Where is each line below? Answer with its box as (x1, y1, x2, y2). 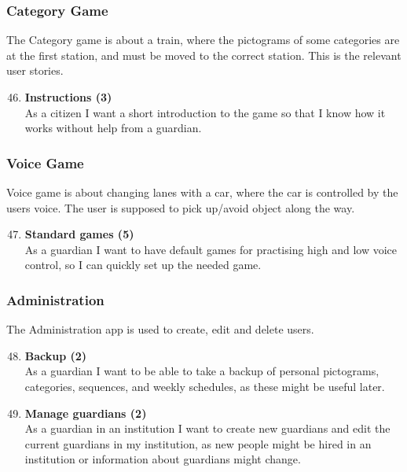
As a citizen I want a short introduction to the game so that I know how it (24, 104, 386, 120)
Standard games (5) (24, 226, 134, 242)
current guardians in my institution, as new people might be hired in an (24, 435, 372, 452)
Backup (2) (24, 347, 87, 363)
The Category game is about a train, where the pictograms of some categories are (6, 31, 400, 48)
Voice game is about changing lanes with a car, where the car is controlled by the (6, 184, 398, 200)
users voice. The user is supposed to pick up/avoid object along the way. (6, 199, 355, 216)
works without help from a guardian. (24, 120, 202, 136)
